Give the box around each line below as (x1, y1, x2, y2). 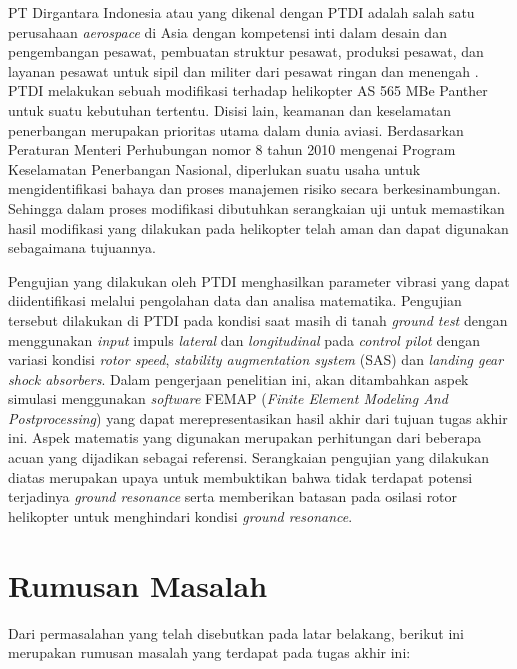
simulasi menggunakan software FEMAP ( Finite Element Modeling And (8, 388, 448, 409)
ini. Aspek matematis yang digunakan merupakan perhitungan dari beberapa (8, 427, 482, 448)
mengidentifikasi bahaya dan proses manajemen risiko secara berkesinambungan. (8, 178, 501, 199)
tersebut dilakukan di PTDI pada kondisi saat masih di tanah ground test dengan (8, 309, 508, 330)
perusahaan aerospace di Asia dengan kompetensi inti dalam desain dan (8, 21, 447, 42)
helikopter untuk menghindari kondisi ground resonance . (8, 505, 353, 526)
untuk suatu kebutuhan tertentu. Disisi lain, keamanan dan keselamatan (8, 99, 452, 120)
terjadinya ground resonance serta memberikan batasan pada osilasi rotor (8, 486, 458, 507)
